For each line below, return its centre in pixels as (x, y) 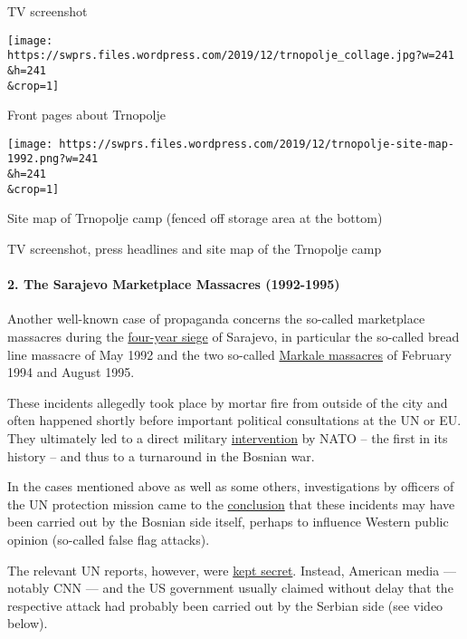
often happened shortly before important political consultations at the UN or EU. (234, 420)
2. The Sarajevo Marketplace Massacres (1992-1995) (174, 284)
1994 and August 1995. (71, 372)
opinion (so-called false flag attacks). (109, 539)
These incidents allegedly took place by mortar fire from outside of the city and (228, 402)
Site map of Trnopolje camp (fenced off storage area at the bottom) (195, 218)
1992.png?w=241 (53, 159)
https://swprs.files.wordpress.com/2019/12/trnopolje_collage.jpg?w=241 (231, 56)
